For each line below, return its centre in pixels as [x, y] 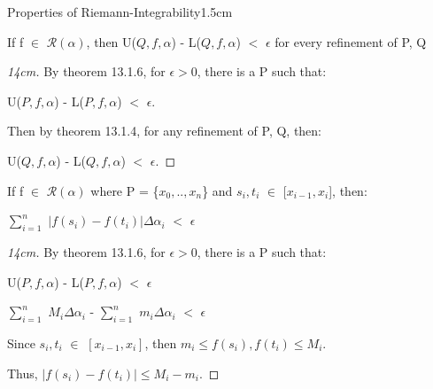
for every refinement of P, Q [351, 41]
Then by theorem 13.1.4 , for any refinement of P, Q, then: [165, 131]
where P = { [125, 190]
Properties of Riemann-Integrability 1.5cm [120, 12]
